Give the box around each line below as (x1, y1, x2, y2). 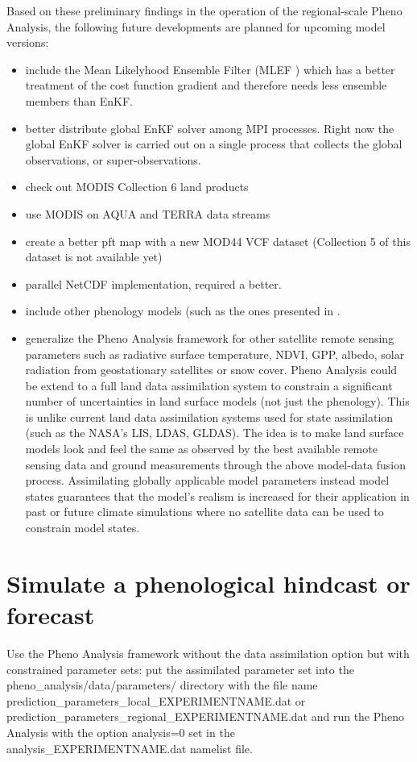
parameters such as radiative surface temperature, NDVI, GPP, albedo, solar (25, 345, 405, 362)
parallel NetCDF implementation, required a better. (25, 275, 282, 292)
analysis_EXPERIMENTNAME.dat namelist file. (6, 739, 253, 756)
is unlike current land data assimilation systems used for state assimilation (25, 408, 394, 425)
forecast (6, 598, 95, 631)
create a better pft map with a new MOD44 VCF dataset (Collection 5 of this (25, 232, 411, 249)
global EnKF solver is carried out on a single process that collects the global (25, 135, 403, 152)
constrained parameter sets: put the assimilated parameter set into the (6, 660, 354, 677)
